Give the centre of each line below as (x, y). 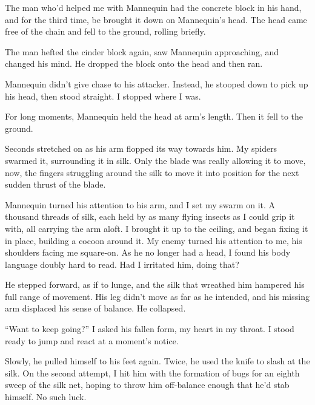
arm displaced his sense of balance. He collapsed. (95, 308)
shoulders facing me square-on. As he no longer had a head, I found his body (148, 252)
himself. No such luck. (46, 397)
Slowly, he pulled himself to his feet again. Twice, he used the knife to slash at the (157, 361)
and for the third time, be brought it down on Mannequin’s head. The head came (156, 19)
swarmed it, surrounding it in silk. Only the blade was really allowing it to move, (155, 160)
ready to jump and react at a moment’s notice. (92, 340)
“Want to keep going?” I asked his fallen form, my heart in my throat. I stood (150, 329)
